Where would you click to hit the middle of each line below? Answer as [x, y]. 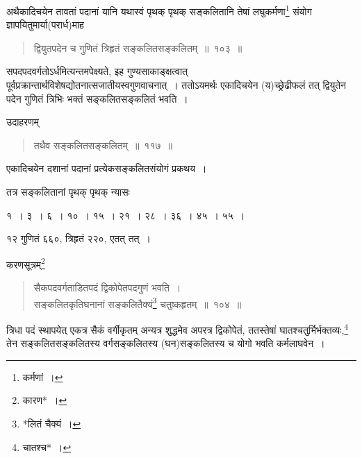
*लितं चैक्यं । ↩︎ [52, 423]
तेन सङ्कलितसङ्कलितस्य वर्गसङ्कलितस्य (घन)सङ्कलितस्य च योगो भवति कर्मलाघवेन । [166, 343]
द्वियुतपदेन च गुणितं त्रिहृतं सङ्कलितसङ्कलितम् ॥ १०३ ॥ [138, 48]
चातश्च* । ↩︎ [47, 447]
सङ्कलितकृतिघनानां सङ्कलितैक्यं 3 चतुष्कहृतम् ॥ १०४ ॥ [138, 303]
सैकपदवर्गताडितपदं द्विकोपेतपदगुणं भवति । [107, 288]
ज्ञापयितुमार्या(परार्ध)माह [45, 25]
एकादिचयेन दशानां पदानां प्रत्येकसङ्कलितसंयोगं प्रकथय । [107, 168]
